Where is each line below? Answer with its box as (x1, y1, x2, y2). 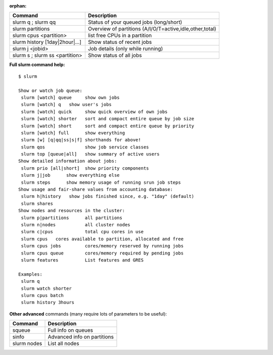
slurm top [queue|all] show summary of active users (21, 151, 160, 157)
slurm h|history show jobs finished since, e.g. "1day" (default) (21, 193, 195, 199)
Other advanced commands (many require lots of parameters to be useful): (9, 311, 167, 317)
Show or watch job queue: (18, 87, 83, 93)
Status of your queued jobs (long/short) (87, 19, 183, 26)
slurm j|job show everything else (21, 172, 120, 178)
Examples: (18, 271, 42, 277)
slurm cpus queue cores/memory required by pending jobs (21, 250, 184, 256)
